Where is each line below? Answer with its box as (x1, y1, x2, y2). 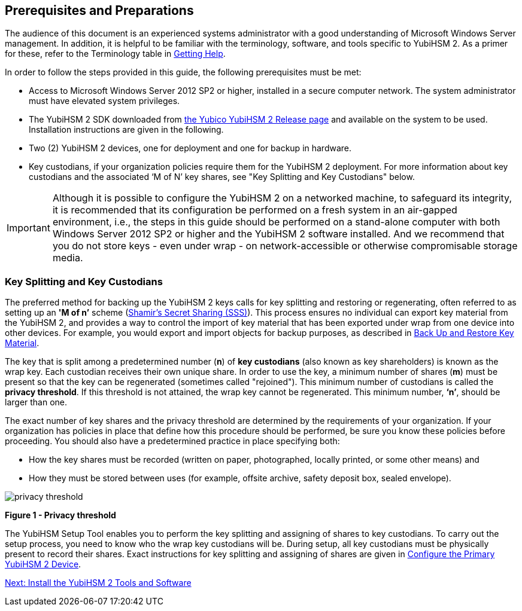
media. (52, 252, 83, 264)
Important (7, 222, 50, 234)
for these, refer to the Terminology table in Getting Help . (5, 48, 226, 59)
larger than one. (5, 397, 68, 408)
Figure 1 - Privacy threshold (5, 510, 116, 521)
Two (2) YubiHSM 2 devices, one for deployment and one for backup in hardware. (29, 143, 352, 154)
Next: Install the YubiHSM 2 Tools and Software (5, 578, 192, 588)
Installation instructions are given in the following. (29, 124, 224, 135)
